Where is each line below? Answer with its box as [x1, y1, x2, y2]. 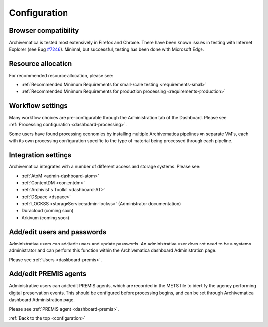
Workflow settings [9, 101, 68, 110]
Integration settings [9, 151, 72, 159]
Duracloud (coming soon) [21, 208, 74, 214]
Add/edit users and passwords [9, 228, 107, 236]
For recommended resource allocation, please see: [9, 73, 114, 79]
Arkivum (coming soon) [21, 214, 69, 221]
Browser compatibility [9, 26, 79, 35]
